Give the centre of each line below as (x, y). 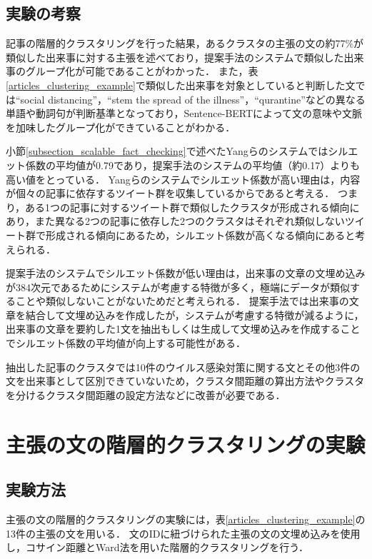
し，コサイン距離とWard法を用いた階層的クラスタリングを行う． (157, 547)
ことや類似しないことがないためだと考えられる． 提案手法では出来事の (182, 301)
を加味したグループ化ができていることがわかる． (121, 127)
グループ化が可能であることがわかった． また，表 (142, 71)
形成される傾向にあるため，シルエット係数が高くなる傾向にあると (200, 235)
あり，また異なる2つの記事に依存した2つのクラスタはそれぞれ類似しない (175, 221)
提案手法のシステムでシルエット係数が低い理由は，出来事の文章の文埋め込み (186, 273)
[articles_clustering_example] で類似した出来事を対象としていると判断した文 (181, 85)
